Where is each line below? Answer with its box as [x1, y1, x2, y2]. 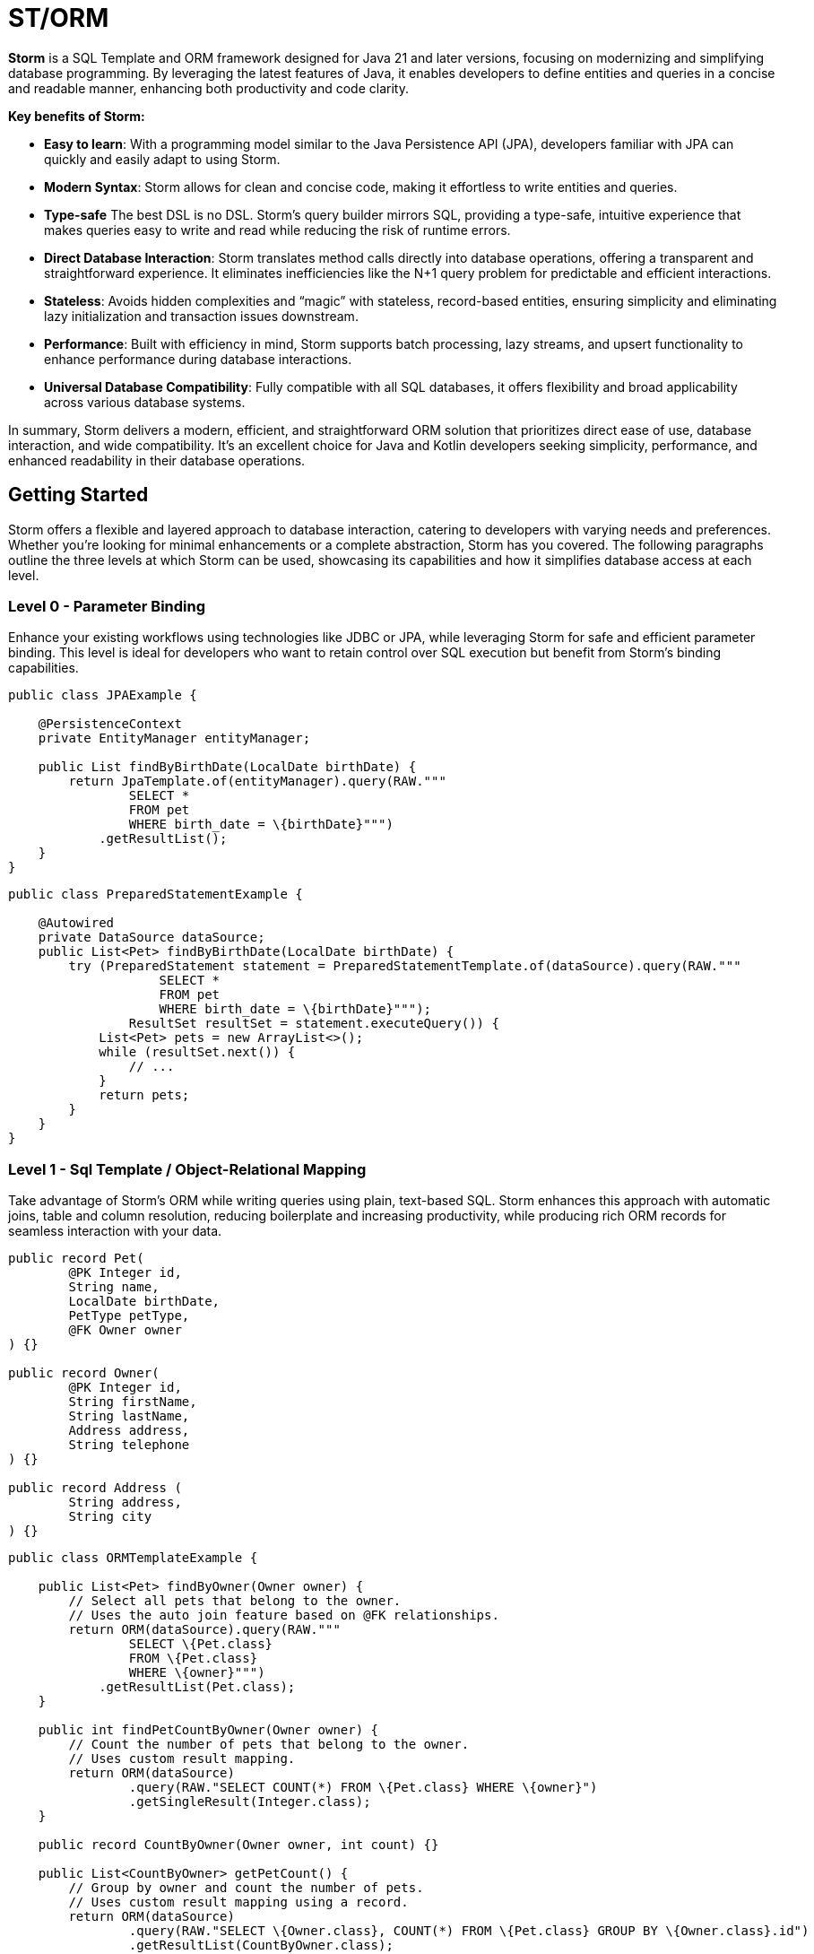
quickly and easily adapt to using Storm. [44, 151, 281, 167]
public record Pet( [8, 1251, 144, 1266]
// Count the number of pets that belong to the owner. [68, 1737, 470, 1752]
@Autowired [38, 916, 115, 931]
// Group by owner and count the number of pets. [68, 1880, 424, 1896]
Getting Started [8, 483, 149, 507]
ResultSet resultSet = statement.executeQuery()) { [128, 1016, 499, 1031]
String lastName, [68, 1409, 190, 1424]
